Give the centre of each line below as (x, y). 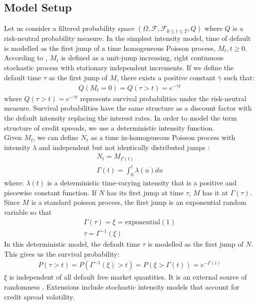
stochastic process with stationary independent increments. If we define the (119, 67)
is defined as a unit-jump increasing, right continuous (142, 58)
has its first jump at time (145, 192)
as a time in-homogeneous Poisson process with (163, 137)
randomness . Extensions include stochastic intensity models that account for (122, 287)
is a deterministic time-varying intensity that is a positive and (142, 183)
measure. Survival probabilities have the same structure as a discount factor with (128, 108)
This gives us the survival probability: (62, 253)
